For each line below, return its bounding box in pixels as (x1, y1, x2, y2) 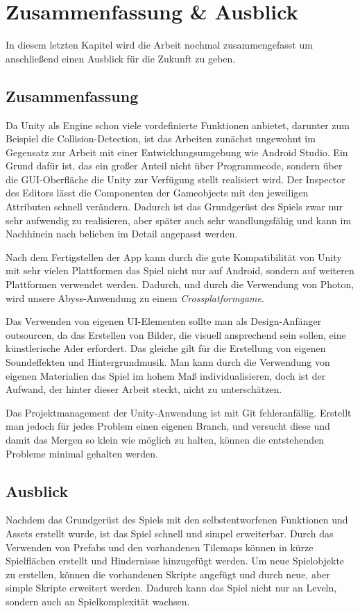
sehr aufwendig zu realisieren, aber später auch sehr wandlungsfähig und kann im (6, 212, 352, 227)
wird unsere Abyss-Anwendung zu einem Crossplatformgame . (6, 290, 264, 305)
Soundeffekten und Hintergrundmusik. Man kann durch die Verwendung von (6, 355, 330, 369)
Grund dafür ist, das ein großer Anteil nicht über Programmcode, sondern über (6, 158, 343, 173)
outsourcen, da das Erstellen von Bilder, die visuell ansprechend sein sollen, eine (6, 327, 346, 342)
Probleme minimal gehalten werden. (6, 446, 158, 460)
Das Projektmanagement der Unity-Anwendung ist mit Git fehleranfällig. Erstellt (6, 405, 352, 419)
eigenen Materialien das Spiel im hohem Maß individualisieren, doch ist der (6, 368, 326, 383)
